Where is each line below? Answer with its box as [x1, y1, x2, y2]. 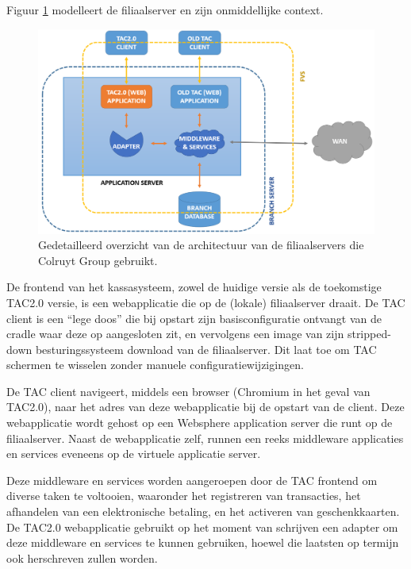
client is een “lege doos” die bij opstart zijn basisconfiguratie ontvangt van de [6, 309, 382, 326]
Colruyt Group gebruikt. [38, 252, 158, 268]
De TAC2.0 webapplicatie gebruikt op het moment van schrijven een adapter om [6, 518, 398, 535]
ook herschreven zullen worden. [6, 549, 158, 566]
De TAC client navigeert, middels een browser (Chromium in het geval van [6, 383, 371, 399]
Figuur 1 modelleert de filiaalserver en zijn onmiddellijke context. [6, 2, 324, 17]
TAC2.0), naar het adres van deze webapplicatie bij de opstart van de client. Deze [6, 398, 405, 415]
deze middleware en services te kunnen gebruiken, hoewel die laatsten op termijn [6, 534, 399, 551]
